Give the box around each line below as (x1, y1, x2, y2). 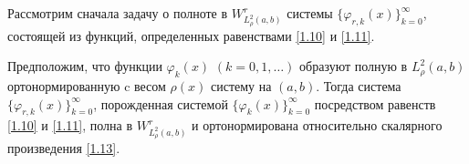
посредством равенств (314, 94, 436, 113)
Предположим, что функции (7, 56, 162, 76)
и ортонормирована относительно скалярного (192, 116, 443, 135)
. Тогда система (316, 77, 401, 96)
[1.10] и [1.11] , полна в (7, 116, 133, 135)
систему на (210, 77, 272, 96)
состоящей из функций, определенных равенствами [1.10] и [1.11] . (7, 26, 375, 45)
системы (287, 4, 333, 22)
